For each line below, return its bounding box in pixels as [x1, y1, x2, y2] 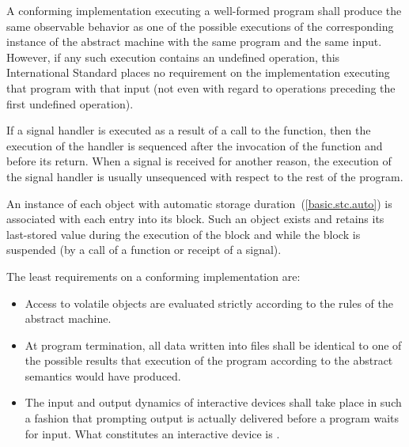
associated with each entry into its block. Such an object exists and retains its [6, 210, 384, 227]
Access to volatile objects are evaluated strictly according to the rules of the [25, 294, 394, 311]
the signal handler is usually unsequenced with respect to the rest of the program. [6, 168, 403, 184]
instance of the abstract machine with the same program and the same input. [6, 33, 382, 50]
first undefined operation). [6, 95, 134, 112]
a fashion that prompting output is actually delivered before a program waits [25, 410, 399, 426]
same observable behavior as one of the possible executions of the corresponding [6, 17, 394, 34]
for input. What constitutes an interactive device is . [25, 425, 280, 441]
